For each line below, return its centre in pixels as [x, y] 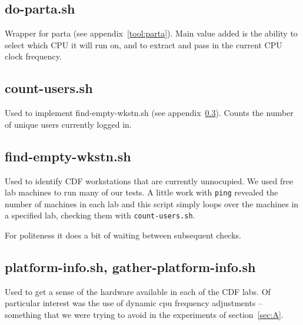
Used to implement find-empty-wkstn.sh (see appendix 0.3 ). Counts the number [149, 113]
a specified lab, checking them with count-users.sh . [100, 215]
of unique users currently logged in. [68, 124]
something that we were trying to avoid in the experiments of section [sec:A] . [144, 315]
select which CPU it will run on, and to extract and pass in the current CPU [144, 44]
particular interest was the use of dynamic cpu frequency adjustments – [134, 303]
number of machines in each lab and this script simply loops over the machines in [152, 203]
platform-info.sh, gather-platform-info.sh [130, 267]
